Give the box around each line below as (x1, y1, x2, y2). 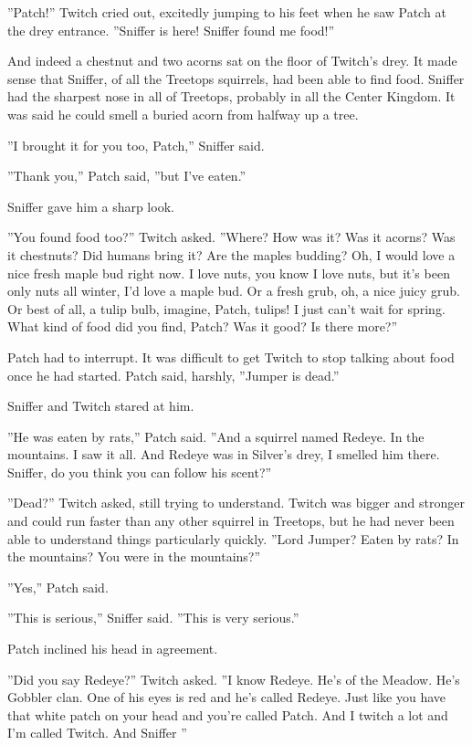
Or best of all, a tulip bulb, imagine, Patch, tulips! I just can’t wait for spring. (7, 299, 446, 318)
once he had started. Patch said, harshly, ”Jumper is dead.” (7, 365, 340, 384)
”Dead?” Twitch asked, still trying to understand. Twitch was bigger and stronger (7, 493, 465, 512)
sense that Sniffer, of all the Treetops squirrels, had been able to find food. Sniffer (7, 68, 465, 88)
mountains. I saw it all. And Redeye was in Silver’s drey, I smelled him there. (7, 445, 440, 464)
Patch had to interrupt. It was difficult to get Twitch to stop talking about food (7, 347, 455, 366)
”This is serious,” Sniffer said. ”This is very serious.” (7, 608, 299, 627)
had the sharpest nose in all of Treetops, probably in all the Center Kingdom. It (7, 87, 456, 106)
